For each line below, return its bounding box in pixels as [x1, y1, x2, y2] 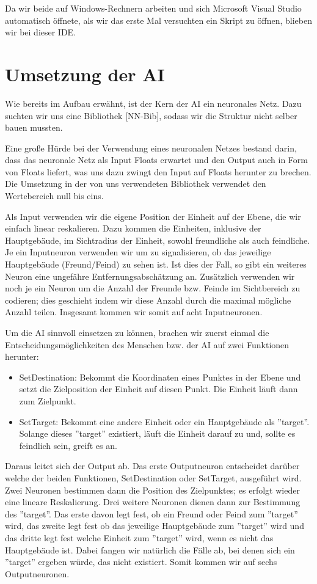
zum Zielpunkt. [19, 394, 76, 407]
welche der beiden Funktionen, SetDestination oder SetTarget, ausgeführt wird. [5, 471, 302, 484]
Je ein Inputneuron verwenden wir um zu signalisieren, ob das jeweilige [5, 246, 271, 258]
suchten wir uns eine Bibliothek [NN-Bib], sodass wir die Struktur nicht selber [5, 109, 297, 122]
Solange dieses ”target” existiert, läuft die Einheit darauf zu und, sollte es [19, 427, 296, 440]
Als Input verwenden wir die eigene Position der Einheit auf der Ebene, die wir [5, 210, 301, 222]
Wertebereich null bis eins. [5, 189, 104, 202]
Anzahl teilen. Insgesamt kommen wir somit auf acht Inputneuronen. [5, 305, 263, 318]
